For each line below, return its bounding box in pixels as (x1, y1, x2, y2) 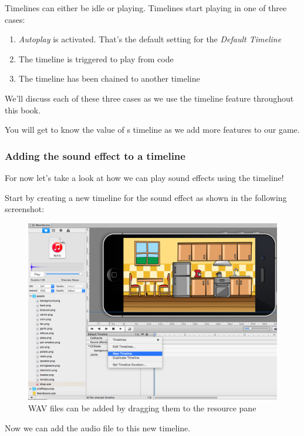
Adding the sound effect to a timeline (5, 148, 185, 163)
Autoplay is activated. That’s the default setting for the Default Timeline (18, 33, 282, 45)
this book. (5, 103, 41, 116)
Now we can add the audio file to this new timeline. (5, 421, 191, 434)
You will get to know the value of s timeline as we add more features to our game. (5, 123, 300, 136)
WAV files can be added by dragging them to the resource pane (28, 401, 256, 414)
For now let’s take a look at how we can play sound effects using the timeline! (5, 171, 284, 183)
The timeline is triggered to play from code (18, 52, 174, 65)
